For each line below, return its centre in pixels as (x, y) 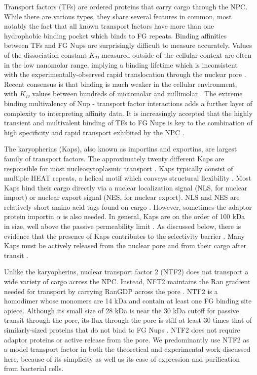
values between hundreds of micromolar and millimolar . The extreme (137, 94)
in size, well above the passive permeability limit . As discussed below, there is (123, 226)
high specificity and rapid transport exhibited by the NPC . (94, 132)
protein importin (29, 216)
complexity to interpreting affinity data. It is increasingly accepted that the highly (128, 113)
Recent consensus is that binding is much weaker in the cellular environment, (121, 84)
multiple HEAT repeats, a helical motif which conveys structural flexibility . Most (128, 178)
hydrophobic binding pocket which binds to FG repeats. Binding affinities (115, 35)
